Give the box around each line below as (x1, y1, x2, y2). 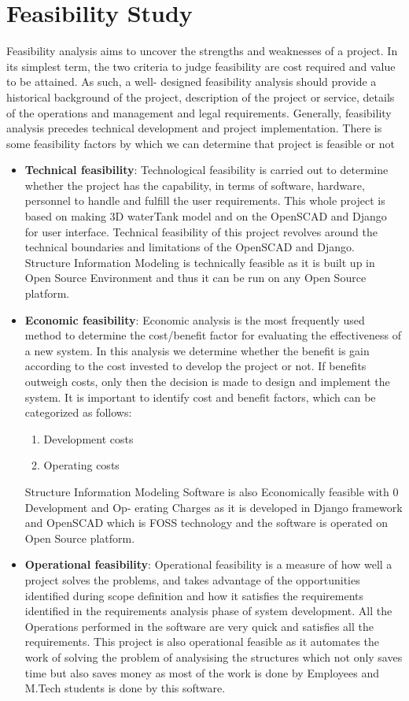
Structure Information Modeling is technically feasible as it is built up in (24, 254, 375, 270)
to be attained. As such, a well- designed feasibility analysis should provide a (6, 73, 377, 90)
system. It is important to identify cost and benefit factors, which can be (24, 388, 376, 405)
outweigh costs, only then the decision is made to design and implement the (24, 373, 390, 389)
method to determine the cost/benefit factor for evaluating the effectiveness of (24, 327, 402, 343)
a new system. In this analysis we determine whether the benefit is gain (24, 342, 370, 358)
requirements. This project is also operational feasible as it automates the (24, 633, 380, 650)
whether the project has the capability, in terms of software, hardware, (24, 176, 365, 193)
